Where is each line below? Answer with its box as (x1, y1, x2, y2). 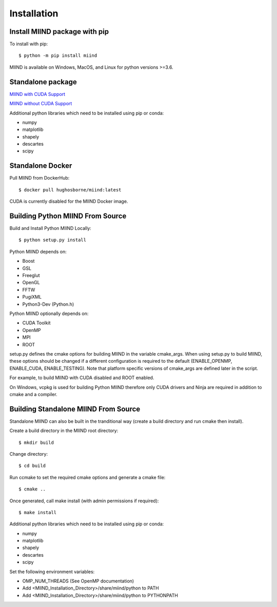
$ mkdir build (18, 439, 54, 445)
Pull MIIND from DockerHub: (9, 175, 70, 181)
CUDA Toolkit (22, 320, 51, 326)
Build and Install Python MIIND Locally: (9, 225, 92, 231)
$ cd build (18, 463, 46, 469)
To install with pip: (9, 41, 48, 47)
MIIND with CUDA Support (9, 91, 66, 97)
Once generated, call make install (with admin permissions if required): (9, 498, 159, 504)
